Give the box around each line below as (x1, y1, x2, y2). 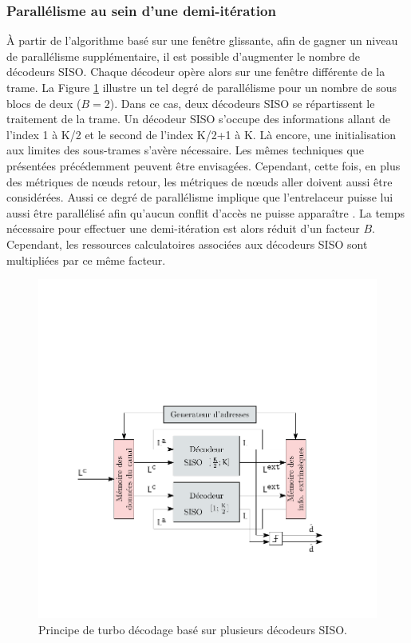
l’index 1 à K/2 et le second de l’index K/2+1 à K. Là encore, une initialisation (6, 126, 397, 142)
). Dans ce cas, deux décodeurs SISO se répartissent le (109, 94, 375, 111)
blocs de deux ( (6, 94, 81, 111)
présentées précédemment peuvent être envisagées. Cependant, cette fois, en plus (6, 157, 401, 174)
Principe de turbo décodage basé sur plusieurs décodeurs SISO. (38, 621, 347, 637)
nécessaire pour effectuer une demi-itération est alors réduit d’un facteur (6, 220, 360, 237)
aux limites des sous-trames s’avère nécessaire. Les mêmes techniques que (6, 142, 364, 158)
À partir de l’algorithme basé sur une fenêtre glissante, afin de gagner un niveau (6, 32, 398, 49)
